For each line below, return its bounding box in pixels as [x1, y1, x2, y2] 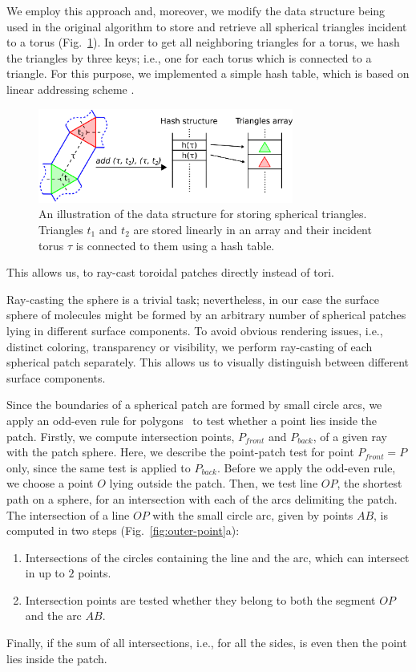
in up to [25, 565, 65, 581]
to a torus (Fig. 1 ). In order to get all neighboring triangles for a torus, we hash [6, 34, 400, 51]
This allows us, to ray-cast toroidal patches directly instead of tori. [6, 264, 334, 281]
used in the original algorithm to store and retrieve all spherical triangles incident [6, 18, 407, 34]
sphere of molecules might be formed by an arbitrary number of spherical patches [6, 306, 406, 323]
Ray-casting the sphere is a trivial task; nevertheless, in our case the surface [6, 290, 379, 307]
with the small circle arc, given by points [152, 506, 353, 523]
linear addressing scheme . [6, 80, 135, 97]
